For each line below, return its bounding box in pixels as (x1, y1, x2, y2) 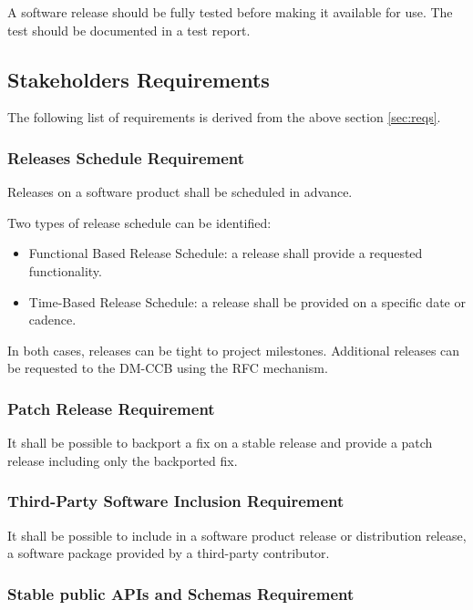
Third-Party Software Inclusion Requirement (7, 490, 344, 512)
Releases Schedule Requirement (7, 146, 245, 169)
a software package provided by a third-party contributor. (7, 543, 330, 563)
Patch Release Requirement (7, 397, 215, 419)
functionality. (28, 261, 102, 280)
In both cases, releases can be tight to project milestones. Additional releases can (7, 340, 460, 359)
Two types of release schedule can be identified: (7, 212, 272, 232)
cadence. (28, 310, 77, 329)
